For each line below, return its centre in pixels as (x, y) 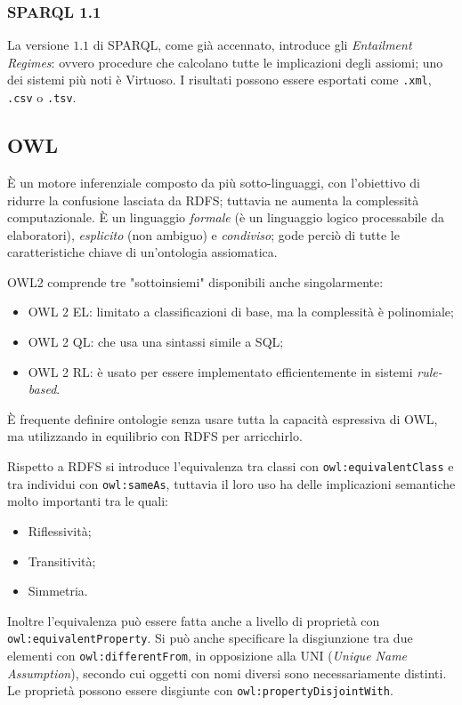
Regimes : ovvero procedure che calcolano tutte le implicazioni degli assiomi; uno (225, 62)
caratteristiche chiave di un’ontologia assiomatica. (142, 252)
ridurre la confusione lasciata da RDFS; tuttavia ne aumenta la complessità (213, 200)
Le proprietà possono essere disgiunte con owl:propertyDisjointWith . (200, 690)
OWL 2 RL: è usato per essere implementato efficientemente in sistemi (220, 371)
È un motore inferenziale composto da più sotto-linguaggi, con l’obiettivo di (214, 182)
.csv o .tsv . (42, 97)
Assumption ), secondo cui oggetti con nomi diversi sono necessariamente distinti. (227, 673)
